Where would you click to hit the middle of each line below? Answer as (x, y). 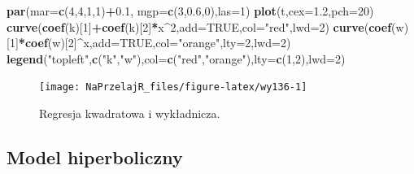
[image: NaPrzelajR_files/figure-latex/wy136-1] (173, 87)
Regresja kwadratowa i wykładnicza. (130, 113)
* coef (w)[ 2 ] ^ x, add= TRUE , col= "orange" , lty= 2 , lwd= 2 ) (155, 43)
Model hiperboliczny (95, 157)
